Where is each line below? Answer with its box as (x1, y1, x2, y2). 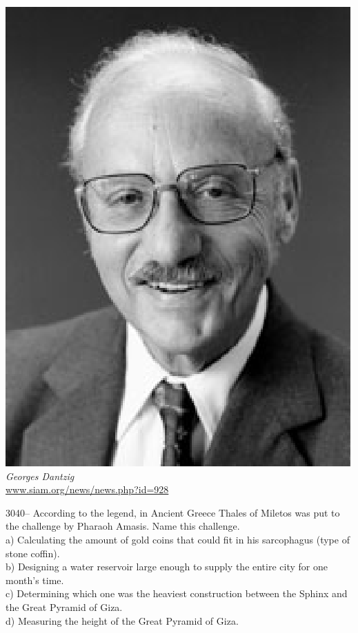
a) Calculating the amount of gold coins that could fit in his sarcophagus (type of (6, 532, 350, 546)
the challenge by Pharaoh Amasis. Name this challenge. (6, 519, 240, 533)
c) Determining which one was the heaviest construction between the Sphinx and (6, 586, 348, 601)
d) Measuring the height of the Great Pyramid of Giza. (6, 613, 239, 627)
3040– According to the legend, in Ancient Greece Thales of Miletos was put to (6, 505, 340, 519)
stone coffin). (6, 546, 60, 560)
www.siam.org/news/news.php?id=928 (6, 482, 169, 497)
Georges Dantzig (6, 468, 74, 483)
